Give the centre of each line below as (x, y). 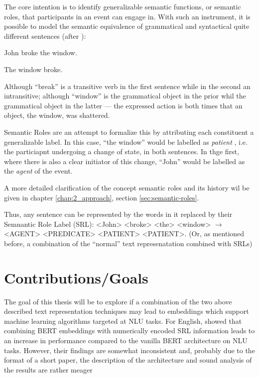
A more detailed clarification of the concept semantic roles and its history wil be (127, 187)
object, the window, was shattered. (57, 115)
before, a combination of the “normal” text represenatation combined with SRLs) (128, 243)
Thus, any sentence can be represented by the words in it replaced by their (118, 214)
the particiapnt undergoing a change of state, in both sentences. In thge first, (122, 151)
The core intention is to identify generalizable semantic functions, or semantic (123, 6)
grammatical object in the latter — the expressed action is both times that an (123, 105)
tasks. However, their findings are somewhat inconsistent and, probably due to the (129, 350)
